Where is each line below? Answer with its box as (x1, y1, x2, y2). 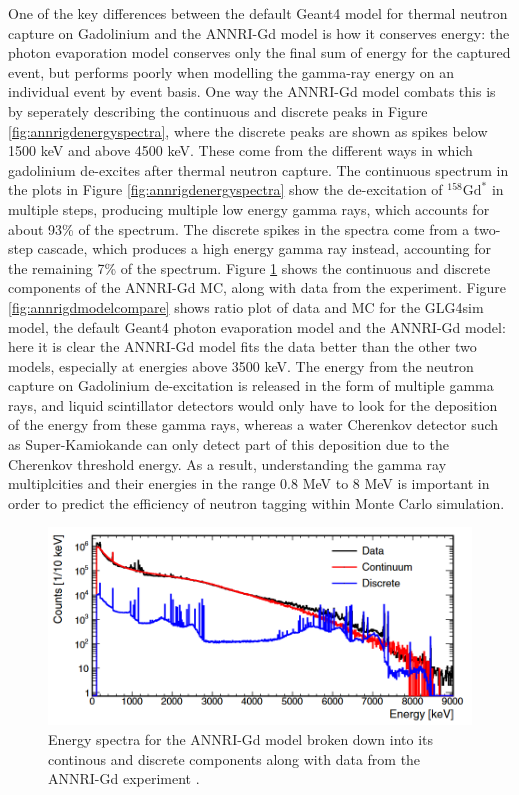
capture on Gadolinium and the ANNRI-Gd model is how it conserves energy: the (8, 22, 510, 43)
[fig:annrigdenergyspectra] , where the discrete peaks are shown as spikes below (8, 120, 488, 141)
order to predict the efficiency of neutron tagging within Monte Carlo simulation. (8, 492, 505, 513)
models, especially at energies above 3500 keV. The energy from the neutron (8, 355, 474, 376)
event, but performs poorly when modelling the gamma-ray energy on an (8, 61, 454, 82)
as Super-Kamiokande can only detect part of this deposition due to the (8, 434, 449, 455)
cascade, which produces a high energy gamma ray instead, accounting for (37, 238, 492, 259)
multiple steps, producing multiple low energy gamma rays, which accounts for (8, 198, 490, 219)
